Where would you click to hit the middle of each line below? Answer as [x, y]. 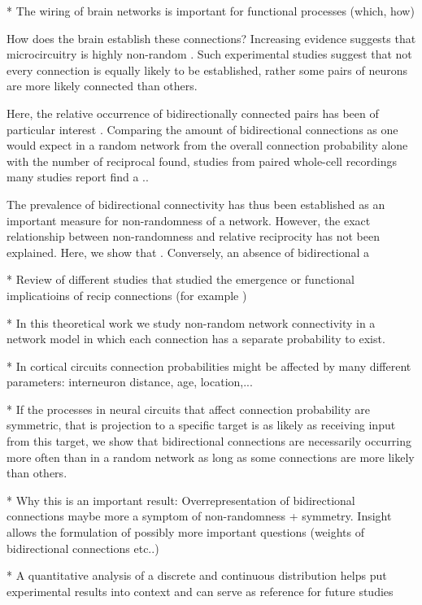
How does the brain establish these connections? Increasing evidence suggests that [211, 38]
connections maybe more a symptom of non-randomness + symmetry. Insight [199, 516]
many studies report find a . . [78, 177]
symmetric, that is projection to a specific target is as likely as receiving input [201, 425]
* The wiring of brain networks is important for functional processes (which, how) [211, 11]
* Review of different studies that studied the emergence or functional [181, 279]
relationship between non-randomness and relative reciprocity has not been [194, 236]
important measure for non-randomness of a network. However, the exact [189, 220]
